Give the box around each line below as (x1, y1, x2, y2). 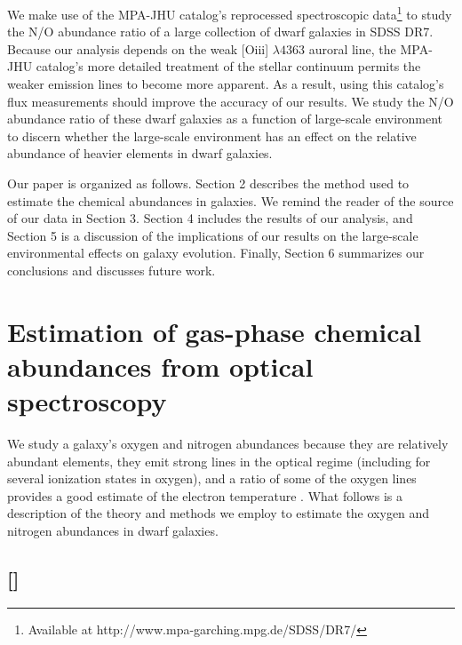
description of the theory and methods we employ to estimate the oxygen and (7, 504, 430, 522)
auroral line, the (308, 39, 396, 58)
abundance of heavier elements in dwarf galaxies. (7, 144, 273, 163)
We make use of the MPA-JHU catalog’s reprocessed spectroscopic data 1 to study (7, 3, 452, 23)
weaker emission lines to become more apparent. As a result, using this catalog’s (7, 75, 444, 93)
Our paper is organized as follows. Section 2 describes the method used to (7, 174, 410, 192)
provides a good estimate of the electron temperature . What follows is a (7, 486, 402, 505)
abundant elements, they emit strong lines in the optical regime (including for (7, 451, 431, 470)
